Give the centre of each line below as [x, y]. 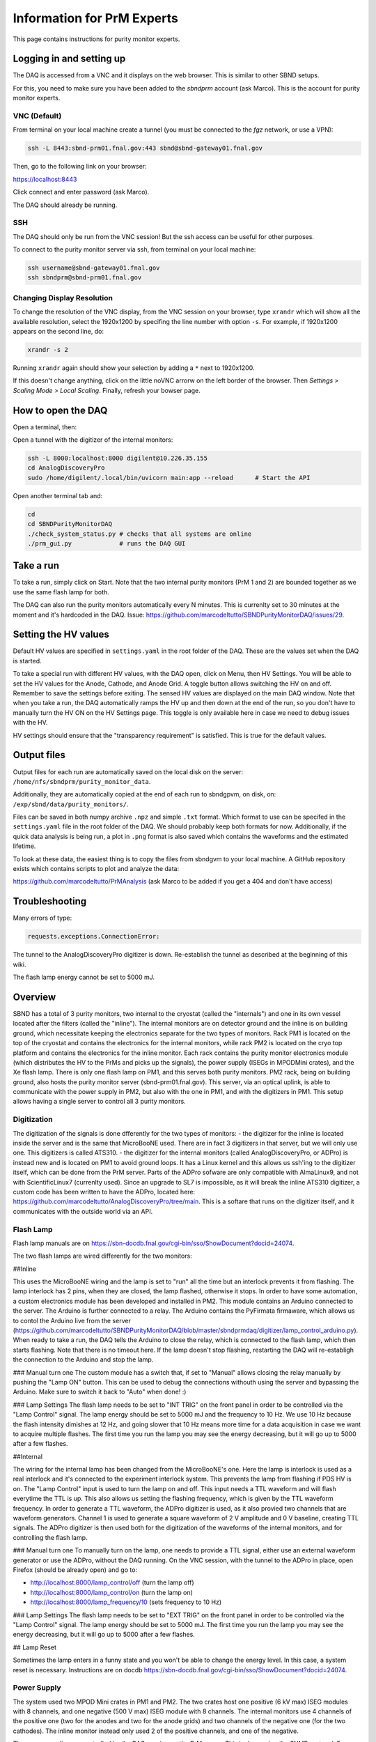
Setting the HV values [61, 634]
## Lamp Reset [35, 1647]
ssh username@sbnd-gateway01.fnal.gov [94, 268]
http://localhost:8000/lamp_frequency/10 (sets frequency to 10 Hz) [126, 1602]
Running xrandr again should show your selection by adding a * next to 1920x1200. [134, 368]
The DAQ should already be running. [65, 205]
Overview [34, 997]
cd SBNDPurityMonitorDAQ [70, 524]
